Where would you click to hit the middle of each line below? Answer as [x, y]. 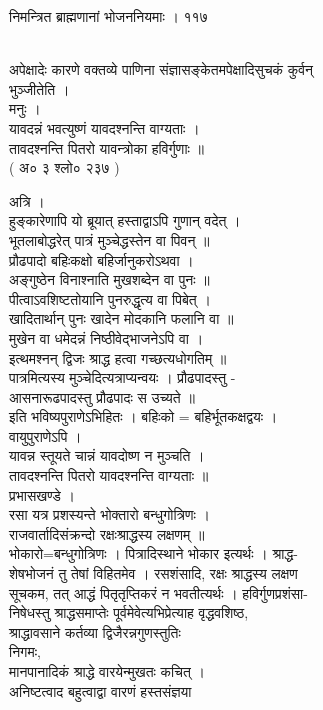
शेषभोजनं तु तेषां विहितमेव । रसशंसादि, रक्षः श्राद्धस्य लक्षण [153, 573]
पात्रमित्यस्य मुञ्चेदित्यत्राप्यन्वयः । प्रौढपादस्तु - [122, 377]
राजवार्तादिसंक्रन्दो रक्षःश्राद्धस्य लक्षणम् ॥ [107, 533]
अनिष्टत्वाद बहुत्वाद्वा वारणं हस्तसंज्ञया [100, 690]
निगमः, [25, 651]
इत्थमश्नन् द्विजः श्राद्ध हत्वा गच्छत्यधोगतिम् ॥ [118, 357]
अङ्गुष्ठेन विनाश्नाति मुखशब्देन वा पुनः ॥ [109, 279]
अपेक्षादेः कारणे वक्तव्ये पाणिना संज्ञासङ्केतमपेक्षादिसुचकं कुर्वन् [161, 69]
